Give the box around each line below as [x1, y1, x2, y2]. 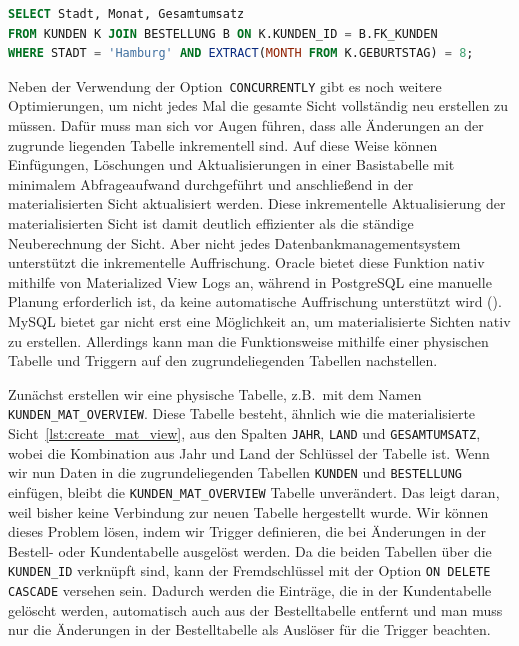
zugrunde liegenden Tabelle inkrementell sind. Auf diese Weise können [8, 134, 438, 155]
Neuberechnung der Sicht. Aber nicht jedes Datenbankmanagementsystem [8, 232, 461, 253]
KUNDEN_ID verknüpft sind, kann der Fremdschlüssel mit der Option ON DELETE [8, 560, 491, 581]
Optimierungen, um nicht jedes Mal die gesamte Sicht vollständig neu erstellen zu [8, 95, 509, 116]
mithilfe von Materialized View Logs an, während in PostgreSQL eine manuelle [8, 271, 492, 292]
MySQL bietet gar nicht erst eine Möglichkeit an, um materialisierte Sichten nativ [8, 310, 511, 331]
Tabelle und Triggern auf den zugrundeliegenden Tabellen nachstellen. [8, 350, 438, 371]
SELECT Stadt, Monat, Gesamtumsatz [8, 7, 245, 21]
